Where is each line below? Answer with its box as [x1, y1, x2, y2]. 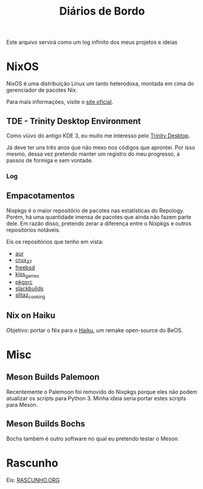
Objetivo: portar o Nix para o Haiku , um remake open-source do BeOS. [6, 327, 184, 334]
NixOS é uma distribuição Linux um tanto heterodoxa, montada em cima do [6, 80, 194, 88]
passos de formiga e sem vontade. [6, 156, 93, 164]
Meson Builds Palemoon [6, 372, 100, 383]
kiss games [15, 271, 40, 279]
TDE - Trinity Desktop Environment [6, 116, 141, 126]
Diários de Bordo [59, 4, 145, 18]
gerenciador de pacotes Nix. [6, 86, 78, 94]
